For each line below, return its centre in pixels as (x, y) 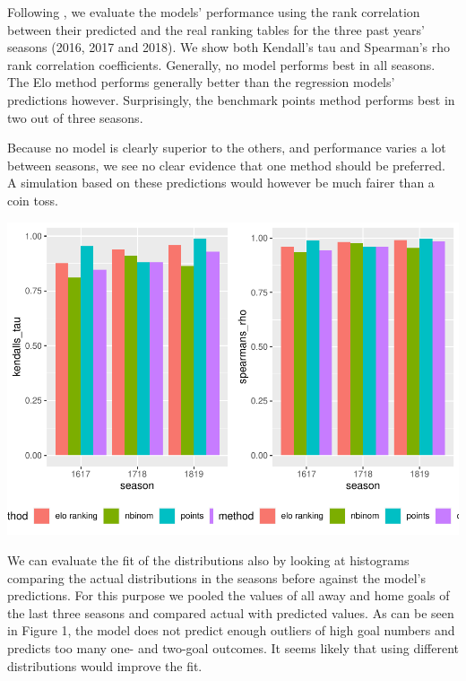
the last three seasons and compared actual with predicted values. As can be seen (231, 612)
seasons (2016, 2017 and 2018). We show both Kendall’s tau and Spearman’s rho (229, 47)
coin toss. (33, 200)
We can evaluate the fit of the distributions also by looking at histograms (208, 560)
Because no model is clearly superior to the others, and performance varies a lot (227, 148)
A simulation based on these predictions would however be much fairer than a (221, 183)
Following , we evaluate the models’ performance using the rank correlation (214, 12)
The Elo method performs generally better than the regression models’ (201, 82)
